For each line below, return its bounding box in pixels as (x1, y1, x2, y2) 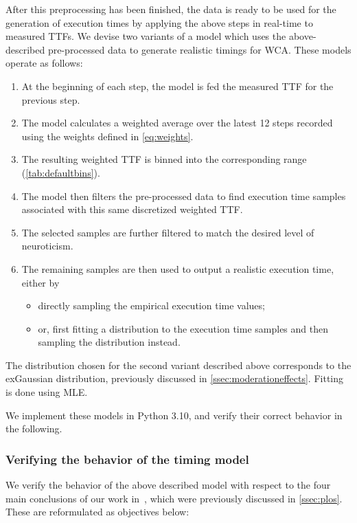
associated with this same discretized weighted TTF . (21, 202, 243, 216)
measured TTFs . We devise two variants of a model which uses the (5, 29, 286, 43)
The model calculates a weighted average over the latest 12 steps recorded (21, 115, 333, 130)
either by (21, 275, 60, 289)
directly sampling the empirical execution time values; (38, 298, 265, 313)
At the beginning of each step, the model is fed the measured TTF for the (21, 78, 334, 93)
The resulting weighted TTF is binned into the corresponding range (21, 152, 307, 166)
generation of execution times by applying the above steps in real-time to (5, 15, 313, 30)
